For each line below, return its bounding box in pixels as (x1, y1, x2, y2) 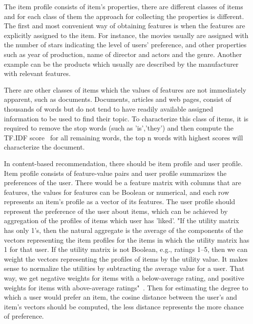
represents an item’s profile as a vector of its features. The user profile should (4, 196, 235, 207)
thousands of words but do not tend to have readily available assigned (4, 103, 213, 114)
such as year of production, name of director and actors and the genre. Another (4, 49, 242, 59)
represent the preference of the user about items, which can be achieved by (4, 206, 228, 216)
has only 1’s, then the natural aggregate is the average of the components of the (4, 225, 243, 235)
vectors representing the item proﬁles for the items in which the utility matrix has (4, 234, 250, 245)
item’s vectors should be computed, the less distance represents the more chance (4, 301, 244, 311)
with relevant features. (4, 68, 71, 78)
